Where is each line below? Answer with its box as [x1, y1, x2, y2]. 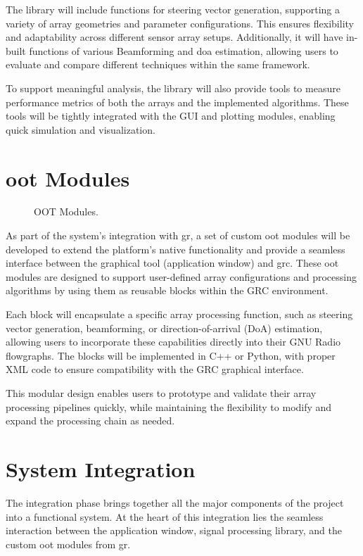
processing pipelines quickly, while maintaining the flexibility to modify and [6, 399, 332, 414]
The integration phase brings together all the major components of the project [6, 495, 344, 510]
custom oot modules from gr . [6, 536, 131, 551]
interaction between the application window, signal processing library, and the [6, 523, 342, 538]
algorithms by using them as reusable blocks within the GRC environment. [6, 283, 329, 298]
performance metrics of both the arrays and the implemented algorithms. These [6, 94, 349, 109]
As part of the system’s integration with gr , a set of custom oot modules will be [6, 228, 350, 243]
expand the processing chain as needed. [6, 413, 175, 428]
